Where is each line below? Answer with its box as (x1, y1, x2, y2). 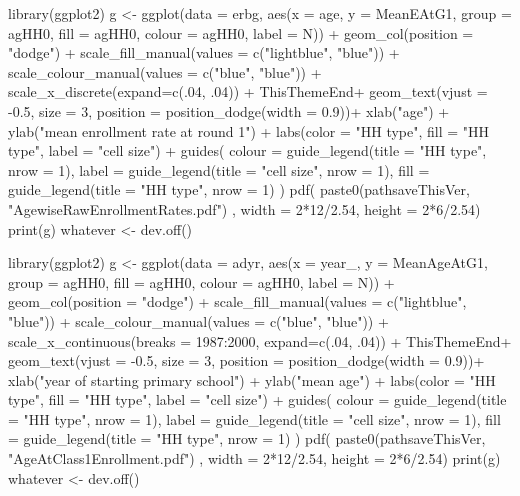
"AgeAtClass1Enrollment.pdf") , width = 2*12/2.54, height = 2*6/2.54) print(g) (8, 448, 501, 469)
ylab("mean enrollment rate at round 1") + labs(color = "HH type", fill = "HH (8, 120, 490, 141)
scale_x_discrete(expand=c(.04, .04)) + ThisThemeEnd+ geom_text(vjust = (8, 81, 488, 102)
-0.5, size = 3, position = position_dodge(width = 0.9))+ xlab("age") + (8, 100, 450, 121)
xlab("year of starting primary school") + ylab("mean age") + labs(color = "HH (8, 369, 496, 390)
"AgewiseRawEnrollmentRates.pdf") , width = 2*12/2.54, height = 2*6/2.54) (8, 198, 481, 219)
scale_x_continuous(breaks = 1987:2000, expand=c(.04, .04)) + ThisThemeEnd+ (8, 330, 512, 351)
